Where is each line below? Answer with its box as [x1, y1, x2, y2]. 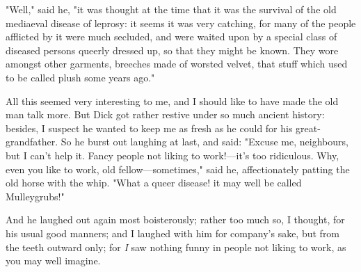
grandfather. [6, 134, 58, 149]
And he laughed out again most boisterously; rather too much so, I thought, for [6, 212, 345, 227]
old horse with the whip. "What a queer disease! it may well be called [6, 175, 302, 190]
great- [296, 120, 321, 135]
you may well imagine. [6, 253, 101, 268]
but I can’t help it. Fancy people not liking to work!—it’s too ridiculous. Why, [6, 147, 339, 162]
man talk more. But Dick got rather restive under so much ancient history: [6, 107, 325, 122]
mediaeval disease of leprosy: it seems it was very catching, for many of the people [6, 15, 356, 30]
